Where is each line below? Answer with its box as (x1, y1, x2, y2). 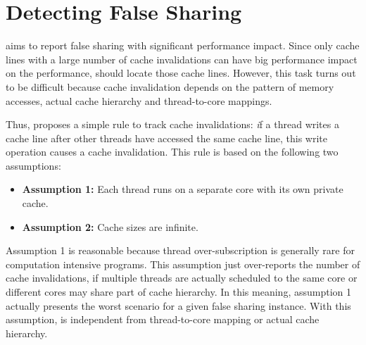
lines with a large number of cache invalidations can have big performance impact (6, 51, 358, 66)
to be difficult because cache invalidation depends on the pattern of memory (6, 79, 334, 94)
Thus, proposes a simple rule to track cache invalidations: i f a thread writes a (6, 117, 339, 132)
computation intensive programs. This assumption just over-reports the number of (6, 256, 360, 271)
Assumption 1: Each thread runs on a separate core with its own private (22, 182, 343, 196)
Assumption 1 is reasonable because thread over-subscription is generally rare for (6, 243, 355, 258)
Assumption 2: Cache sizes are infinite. (22, 219, 198, 234)
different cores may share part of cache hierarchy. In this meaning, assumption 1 (6, 284, 351, 299)
